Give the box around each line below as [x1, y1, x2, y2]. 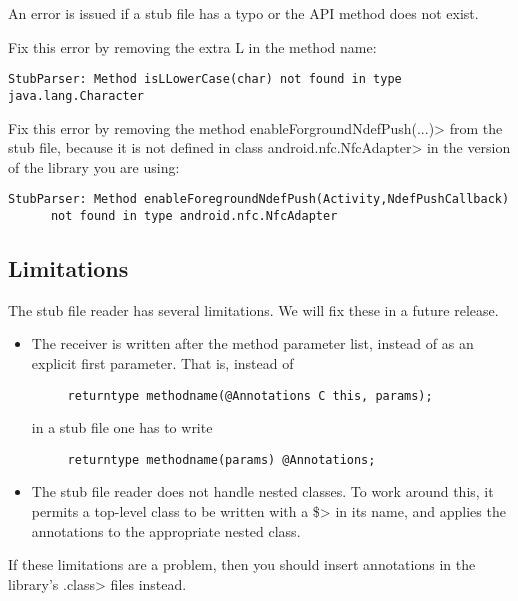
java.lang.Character [8, 88, 145, 103]
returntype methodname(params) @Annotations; [67, 452, 376, 467]
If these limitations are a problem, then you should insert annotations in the [8, 554, 476, 575]
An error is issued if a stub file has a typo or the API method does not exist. [8, 3, 479, 23]
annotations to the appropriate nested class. [31, 520, 301, 541]
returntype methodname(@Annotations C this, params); [67, 388, 433, 403]
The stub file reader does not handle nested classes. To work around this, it [31, 481, 494, 502]
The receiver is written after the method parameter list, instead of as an [31, 333, 474, 354]
